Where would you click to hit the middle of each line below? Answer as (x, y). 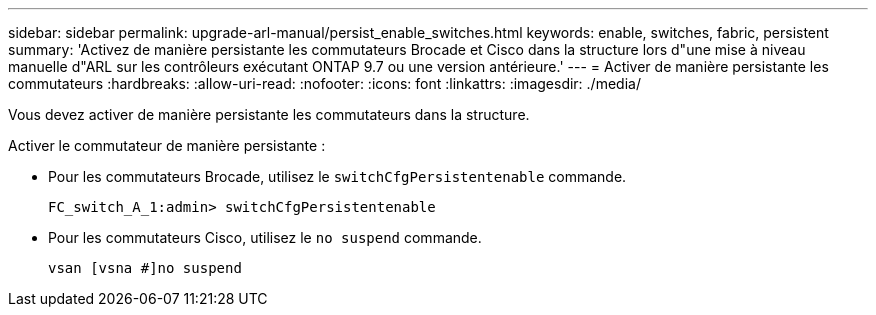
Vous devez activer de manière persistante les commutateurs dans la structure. (269, 114)
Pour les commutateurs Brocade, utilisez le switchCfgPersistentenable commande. (337, 176)
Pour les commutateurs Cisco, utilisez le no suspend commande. (265, 237)
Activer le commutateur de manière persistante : (167, 145)
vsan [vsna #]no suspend (145, 268)
